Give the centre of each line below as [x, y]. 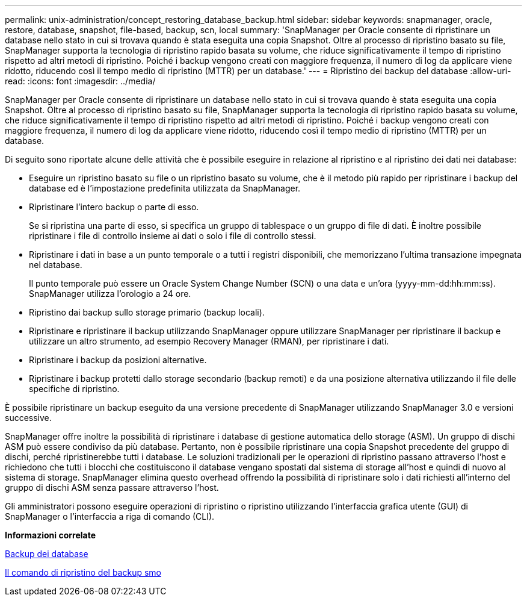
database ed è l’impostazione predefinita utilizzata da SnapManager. [165, 188]
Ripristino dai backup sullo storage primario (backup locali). [147, 312]
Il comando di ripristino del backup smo [83, 572]
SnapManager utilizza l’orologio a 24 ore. [110, 294]
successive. [28, 418]
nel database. [56, 265]
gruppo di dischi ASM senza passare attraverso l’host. [112, 487]
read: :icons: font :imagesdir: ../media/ [80, 81]
